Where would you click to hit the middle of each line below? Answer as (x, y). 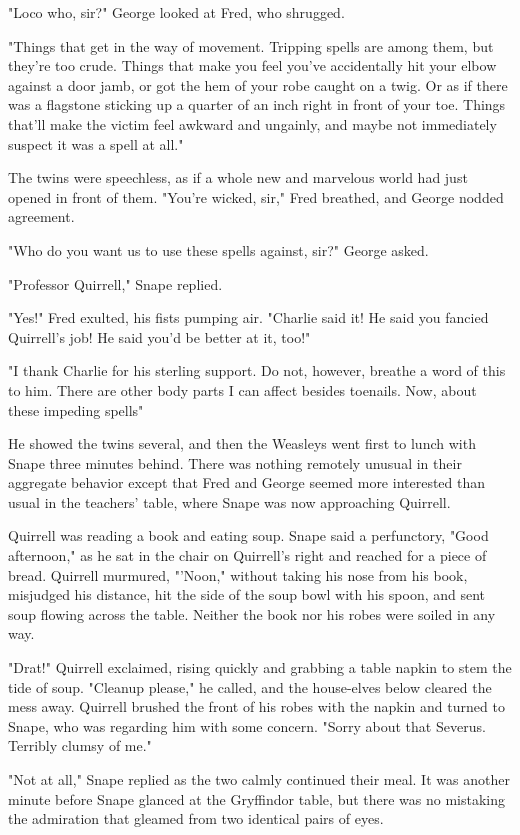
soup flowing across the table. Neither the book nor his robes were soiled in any (252, 613)
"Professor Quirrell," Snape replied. (115, 283)
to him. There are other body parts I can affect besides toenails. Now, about (242, 389)
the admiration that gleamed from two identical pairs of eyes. (196, 818)
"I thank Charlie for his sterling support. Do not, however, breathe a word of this (257, 370)
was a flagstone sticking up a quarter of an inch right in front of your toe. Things (257, 104)
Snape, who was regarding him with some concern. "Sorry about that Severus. (247, 725)
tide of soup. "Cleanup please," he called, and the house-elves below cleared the (250, 686)
